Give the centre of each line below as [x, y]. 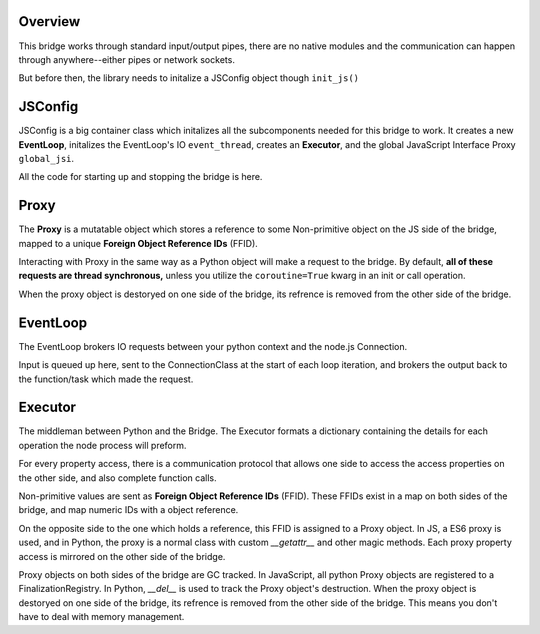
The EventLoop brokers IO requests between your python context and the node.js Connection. [213, 346]
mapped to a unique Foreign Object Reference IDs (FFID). [138, 243]
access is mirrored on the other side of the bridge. [122, 556]
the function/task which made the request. [106, 379]
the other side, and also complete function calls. [117, 477]
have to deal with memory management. [101, 617]
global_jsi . [46, 158]
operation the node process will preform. [102, 445]
